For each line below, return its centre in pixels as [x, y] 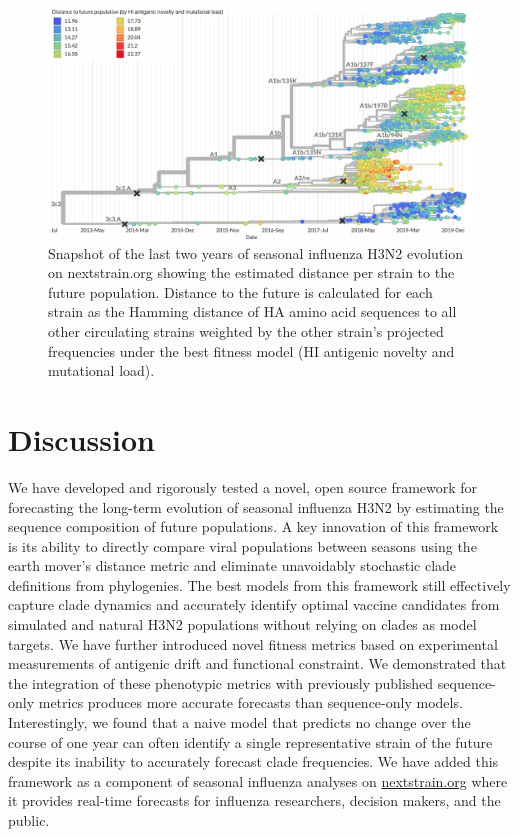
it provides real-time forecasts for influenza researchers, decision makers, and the [254, 800]
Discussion [81, 438]
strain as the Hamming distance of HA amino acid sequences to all [252, 311]
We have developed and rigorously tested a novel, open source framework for [243, 486]
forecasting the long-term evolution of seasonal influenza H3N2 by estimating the [256, 506]
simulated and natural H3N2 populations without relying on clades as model [242, 624]
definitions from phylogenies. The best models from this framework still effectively [259, 584]
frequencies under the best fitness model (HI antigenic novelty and [251, 350]
